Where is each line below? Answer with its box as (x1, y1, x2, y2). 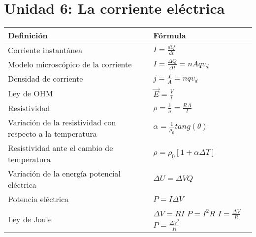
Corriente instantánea (8, 44, 83, 56)
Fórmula (153, 30, 186, 41)
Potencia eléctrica (8, 193, 69, 205)
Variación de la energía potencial (8, 168, 121, 179)
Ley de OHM (8, 88, 53, 99)
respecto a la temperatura (8, 128, 97, 140)
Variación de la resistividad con (8, 117, 116, 128)
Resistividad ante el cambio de (8, 142, 113, 154)
